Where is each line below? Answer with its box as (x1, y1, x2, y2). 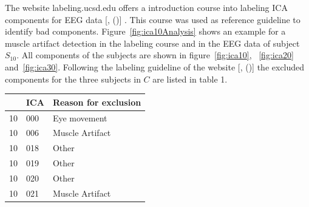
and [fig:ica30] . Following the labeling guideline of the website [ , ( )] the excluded (5, 60, 305, 73)
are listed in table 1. (152, 72, 228, 85)
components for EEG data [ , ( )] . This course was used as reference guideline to (5, 13, 301, 25)
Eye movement (52, 111, 107, 124)
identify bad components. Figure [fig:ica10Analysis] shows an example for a (5, 25, 286, 38)
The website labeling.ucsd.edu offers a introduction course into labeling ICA (5, 1, 288, 13)
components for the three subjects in (5, 72, 141, 85)
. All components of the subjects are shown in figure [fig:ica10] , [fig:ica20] (16, 49, 294, 61)
